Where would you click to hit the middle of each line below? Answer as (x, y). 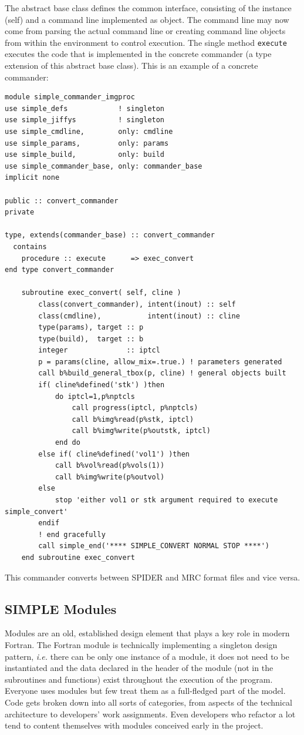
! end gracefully (72, 534)
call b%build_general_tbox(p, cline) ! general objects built (162, 373)
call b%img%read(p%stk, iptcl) (133, 419)
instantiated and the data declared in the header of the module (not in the (139, 668)
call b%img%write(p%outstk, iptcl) (141, 431)
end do (67, 443)
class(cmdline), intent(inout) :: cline (139, 316)
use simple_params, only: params (87, 143)
